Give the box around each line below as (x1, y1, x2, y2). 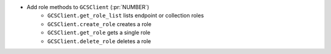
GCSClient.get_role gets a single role (47, 29, 151, 36)
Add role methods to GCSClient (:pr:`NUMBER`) (26, 4, 150, 10)
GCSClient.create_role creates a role (47, 20, 151, 27)
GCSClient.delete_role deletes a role (47, 37, 151, 45)
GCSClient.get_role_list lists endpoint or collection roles (47, 12, 204, 19)
